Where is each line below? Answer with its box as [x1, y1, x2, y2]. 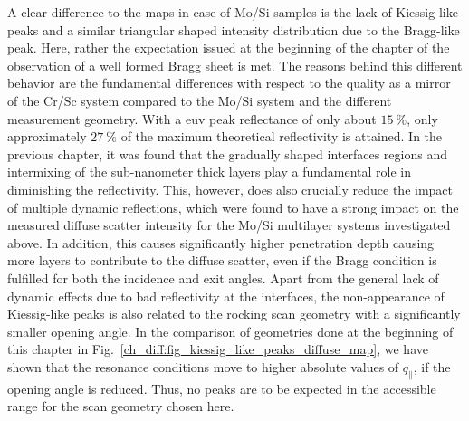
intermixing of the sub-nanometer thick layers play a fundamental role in [7, 162, 411, 181]
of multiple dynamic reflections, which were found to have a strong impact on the [7, 197, 459, 216]
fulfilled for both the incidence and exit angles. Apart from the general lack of [7, 268, 439, 287]
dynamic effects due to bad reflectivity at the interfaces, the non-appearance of [7, 286, 445, 305]
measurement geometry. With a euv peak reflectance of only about [7, 109, 377, 128]
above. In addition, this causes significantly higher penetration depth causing [7, 233, 435, 252]
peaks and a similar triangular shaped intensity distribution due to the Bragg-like [7, 20, 460, 39]
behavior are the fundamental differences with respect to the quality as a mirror [7, 73, 451, 92]
